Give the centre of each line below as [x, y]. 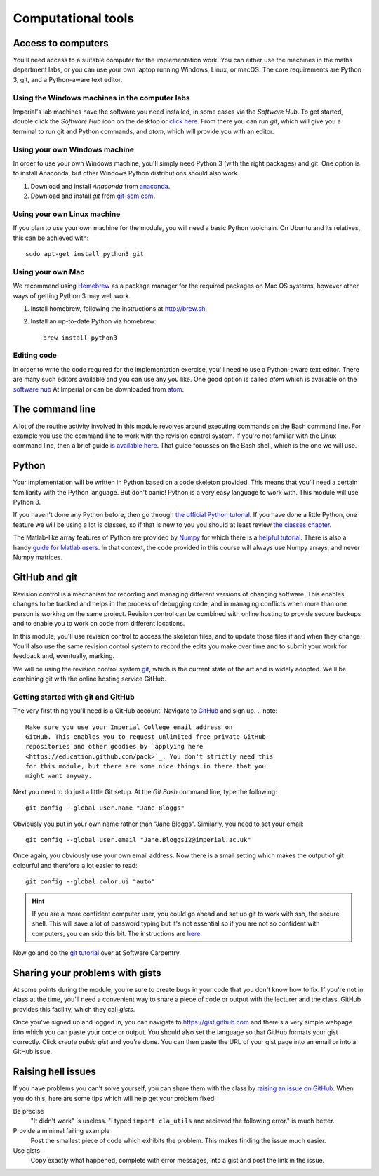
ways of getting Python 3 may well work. [72, 295]
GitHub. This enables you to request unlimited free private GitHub [146, 736]
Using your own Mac [49, 272]
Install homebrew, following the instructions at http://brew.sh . [119, 308]
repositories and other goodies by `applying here [114, 747]
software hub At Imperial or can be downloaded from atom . [99, 389]
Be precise [28, 1111]
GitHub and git [45, 577]
